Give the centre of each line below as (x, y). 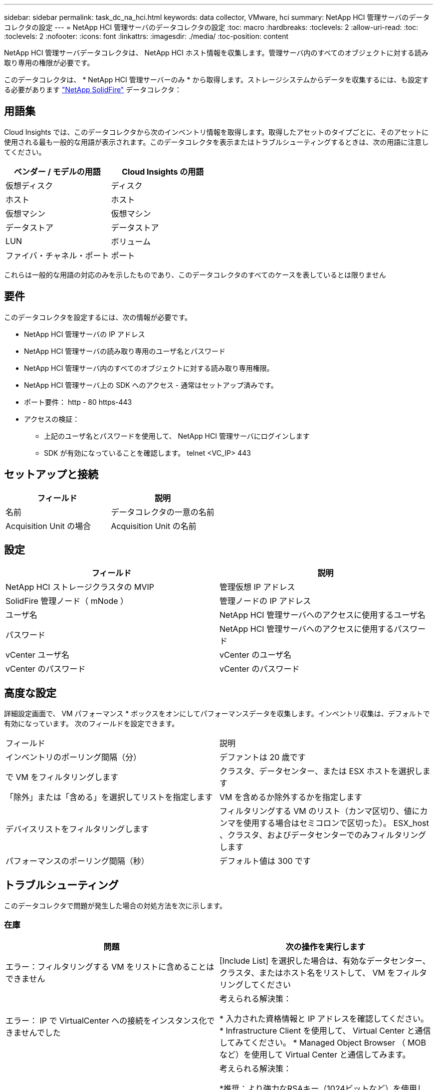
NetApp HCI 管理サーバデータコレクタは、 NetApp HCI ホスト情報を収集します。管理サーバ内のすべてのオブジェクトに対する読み (216, 53)
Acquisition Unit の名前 (154, 526)
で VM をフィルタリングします (62, 777)
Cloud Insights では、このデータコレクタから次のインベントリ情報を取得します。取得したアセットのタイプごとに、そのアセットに (217, 132)
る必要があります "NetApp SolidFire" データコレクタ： (93, 90)
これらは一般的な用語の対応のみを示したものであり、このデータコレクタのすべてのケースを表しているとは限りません (195, 274)
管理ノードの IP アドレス (265, 601)
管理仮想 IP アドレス (257, 587)
